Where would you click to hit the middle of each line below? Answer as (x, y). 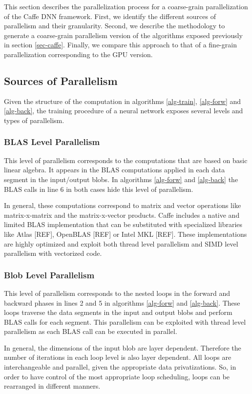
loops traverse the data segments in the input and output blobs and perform (118, 312)
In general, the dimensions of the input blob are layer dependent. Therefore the (123, 347)
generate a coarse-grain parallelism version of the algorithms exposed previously (123, 35)
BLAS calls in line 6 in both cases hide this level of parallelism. (99, 189)
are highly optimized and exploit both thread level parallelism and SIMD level (121, 243)
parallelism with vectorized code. (53, 253)
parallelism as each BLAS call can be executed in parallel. (91, 331)
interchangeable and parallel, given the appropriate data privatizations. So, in (120, 367)
